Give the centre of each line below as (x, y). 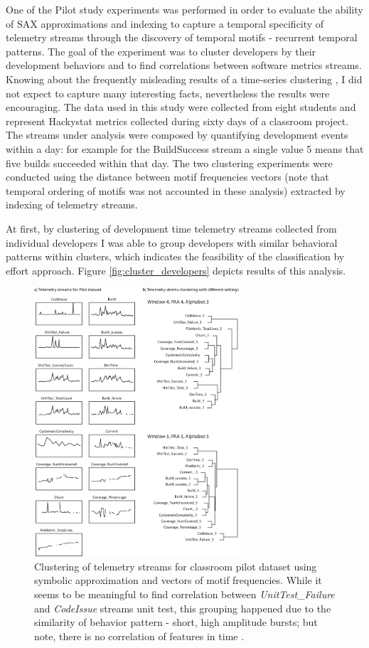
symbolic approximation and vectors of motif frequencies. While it (178, 580)
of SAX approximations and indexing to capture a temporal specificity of (165, 23)
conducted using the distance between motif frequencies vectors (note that (167, 177)
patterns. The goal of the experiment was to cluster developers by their (161, 51)
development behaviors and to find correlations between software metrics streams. (184, 65)
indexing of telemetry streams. (72, 205)
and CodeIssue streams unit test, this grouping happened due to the (183, 608)
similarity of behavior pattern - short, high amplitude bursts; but (176, 622)
